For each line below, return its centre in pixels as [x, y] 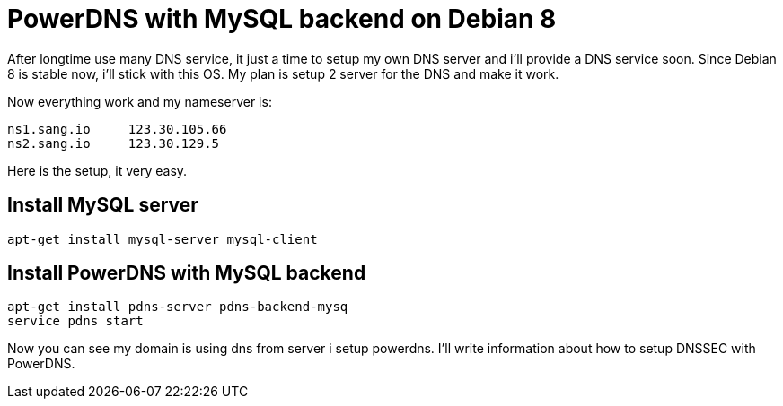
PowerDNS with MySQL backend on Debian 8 [282, 19]
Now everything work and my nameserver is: [140, 101]
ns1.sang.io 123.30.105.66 [117, 129]
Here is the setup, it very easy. [97, 170]
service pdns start [75, 321]
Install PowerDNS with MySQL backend [187, 273]
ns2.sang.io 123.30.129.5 [114, 143]
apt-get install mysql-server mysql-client [163, 239]
